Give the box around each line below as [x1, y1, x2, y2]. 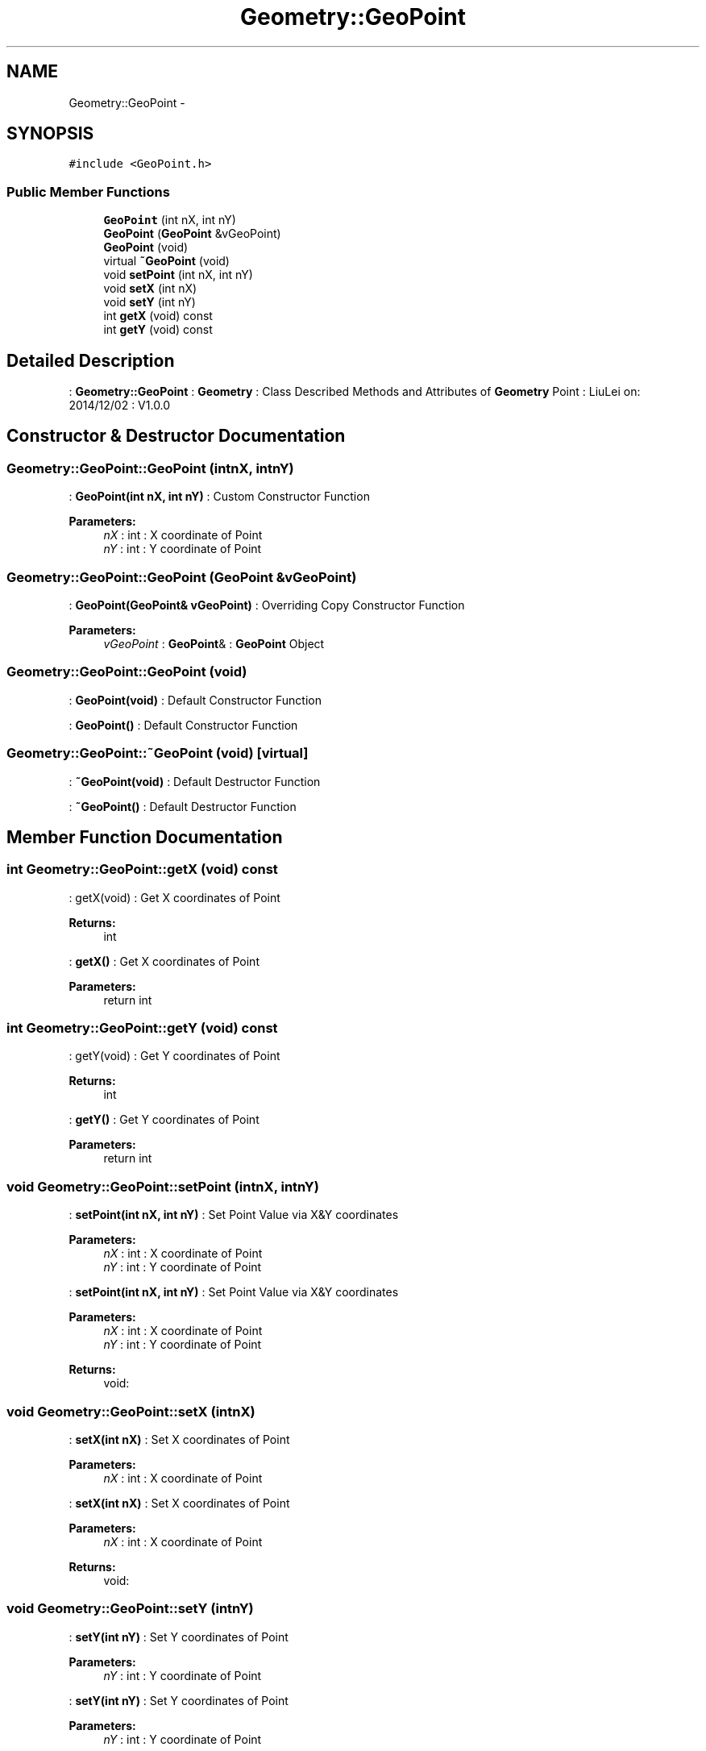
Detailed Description [6, 350, 175, 371]
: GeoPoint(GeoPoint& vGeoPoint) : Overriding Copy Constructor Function [69, 598, 465, 612]
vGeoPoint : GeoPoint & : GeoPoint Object [103, 637, 325, 651]
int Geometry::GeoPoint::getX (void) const [6, 861, 278, 878]
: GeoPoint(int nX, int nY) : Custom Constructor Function [69, 489, 370, 504]
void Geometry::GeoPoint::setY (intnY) [6, 1600, 254, 1617]
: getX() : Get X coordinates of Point [69, 954, 260, 968]
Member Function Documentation [6, 826, 283, 847]
